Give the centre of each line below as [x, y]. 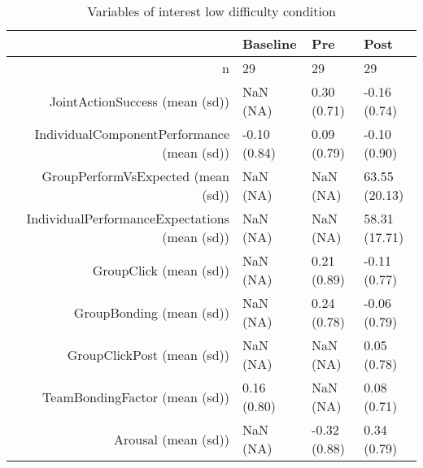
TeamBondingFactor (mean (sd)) [136, 396]
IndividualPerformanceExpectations [128, 218]
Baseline [270, 43]
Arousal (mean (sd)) [171, 439]
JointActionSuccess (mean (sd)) [139, 101]
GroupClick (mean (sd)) [161, 270]
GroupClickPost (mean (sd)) [148, 354]
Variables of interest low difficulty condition [211, 11]
